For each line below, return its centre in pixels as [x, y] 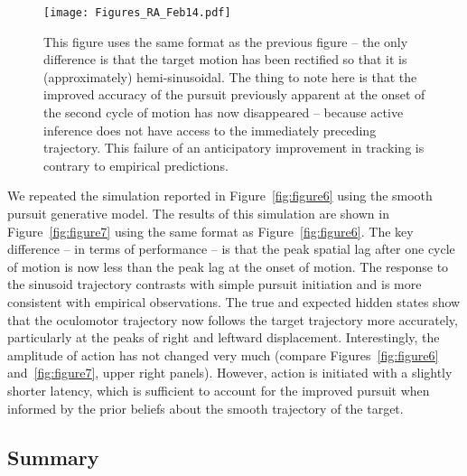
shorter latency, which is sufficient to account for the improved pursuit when [219, 390]
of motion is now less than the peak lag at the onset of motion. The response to [228, 266]
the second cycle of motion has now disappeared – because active [224, 112]
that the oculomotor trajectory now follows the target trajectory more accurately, [233, 319]
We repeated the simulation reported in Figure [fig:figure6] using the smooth [220, 196]
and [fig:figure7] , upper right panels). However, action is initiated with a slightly [230, 373]
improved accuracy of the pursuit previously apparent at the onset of [234, 94]
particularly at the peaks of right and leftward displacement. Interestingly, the [224, 337]
